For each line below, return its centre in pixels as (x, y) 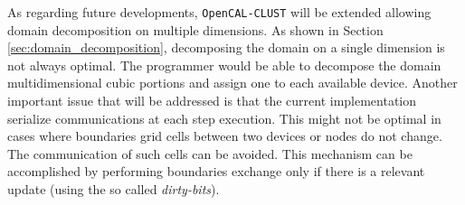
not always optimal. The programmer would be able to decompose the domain (224, 65)
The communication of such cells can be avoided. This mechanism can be (210, 153)
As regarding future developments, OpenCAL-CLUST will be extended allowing (219, 12)
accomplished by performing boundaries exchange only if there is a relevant (216, 171)
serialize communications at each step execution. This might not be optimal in (224, 118)
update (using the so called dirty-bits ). (114, 189)
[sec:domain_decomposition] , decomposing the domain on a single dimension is (226, 47)
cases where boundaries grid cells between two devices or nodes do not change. (225, 136)
